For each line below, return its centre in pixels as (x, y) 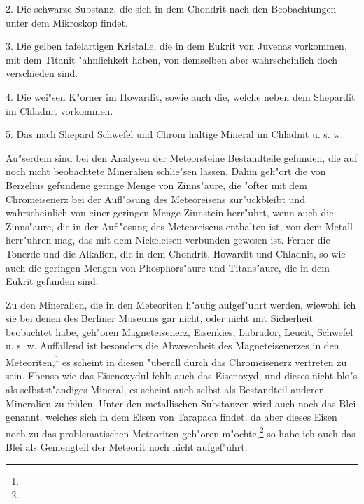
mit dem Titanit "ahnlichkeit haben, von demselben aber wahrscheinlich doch (172, 59)
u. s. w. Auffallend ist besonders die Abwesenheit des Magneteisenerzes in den (173, 345)
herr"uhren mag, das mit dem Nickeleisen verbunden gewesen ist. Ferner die (168, 240)
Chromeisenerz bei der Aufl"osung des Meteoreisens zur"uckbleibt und (155, 198)
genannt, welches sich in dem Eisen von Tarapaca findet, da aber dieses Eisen (171, 417)
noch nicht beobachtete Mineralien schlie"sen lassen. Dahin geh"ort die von (166, 171)
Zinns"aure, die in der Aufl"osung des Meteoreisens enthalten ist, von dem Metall (179, 226)
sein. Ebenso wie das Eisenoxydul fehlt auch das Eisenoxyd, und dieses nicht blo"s (182, 376)
